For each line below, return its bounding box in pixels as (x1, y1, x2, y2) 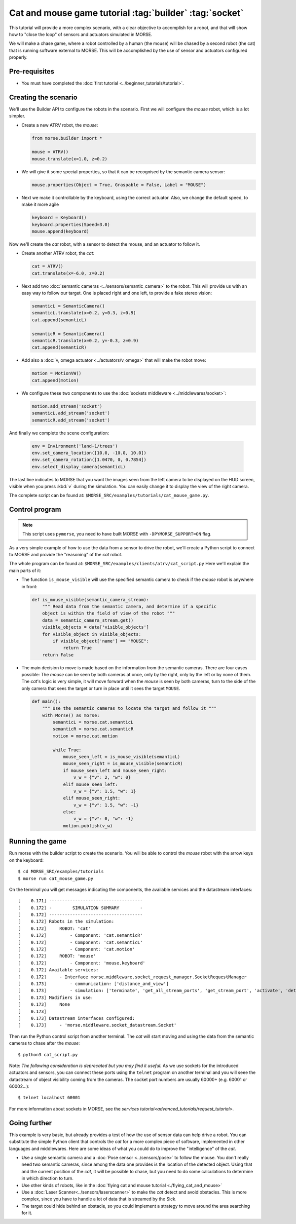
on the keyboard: (9, 857, 44, 863)
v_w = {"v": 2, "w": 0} (73, 775, 131, 780)
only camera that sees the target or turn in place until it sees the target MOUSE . (21, 685, 180, 691)
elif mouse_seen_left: (63, 781, 118, 787)
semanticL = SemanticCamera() (32, 304, 105, 309)
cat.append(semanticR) (32, 344, 87, 350)
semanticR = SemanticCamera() (32, 331, 105, 337)
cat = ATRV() (32, 264, 64, 269)
